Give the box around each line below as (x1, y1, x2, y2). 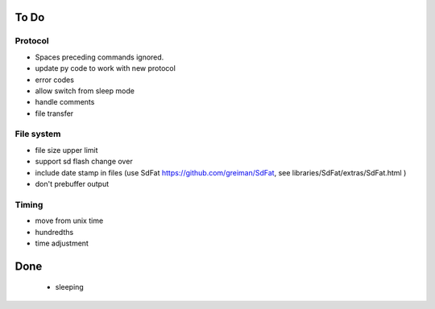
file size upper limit (35, 145, 98, 154)
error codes (35, 75, 74, 84)
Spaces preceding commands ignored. (35, 52, 164, 62)
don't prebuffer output (35, 179, 110, 189)
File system (14, 129, 61, 140)
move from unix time (35, 216, 104, 225)
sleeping (55, 282, 84, 292)
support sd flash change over (35, 157, 133, 167)
